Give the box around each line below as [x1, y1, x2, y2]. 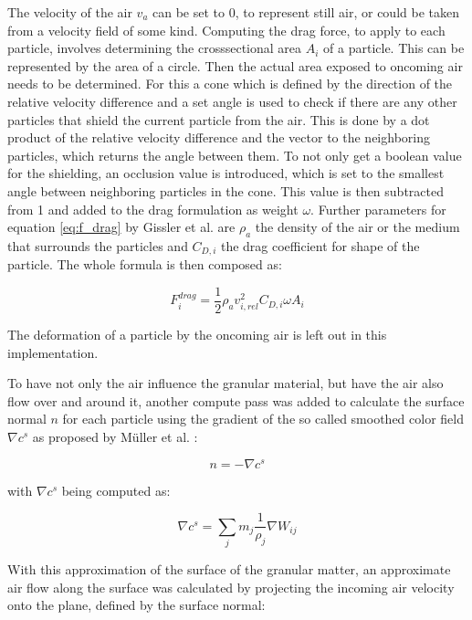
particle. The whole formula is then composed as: [7, 255, 282, 274]
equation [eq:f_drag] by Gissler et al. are [7, 217, 236, 236]
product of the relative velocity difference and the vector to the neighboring [7, 128, 430, 147]
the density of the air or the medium [255, 217, 460, 236]
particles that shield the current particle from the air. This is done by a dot [7, 110, 430, 129]
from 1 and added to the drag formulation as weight [7, 199, 299, 218]
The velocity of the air [7, 3, 132, 21]
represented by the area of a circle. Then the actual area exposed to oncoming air [7, 56, 463, 75]
